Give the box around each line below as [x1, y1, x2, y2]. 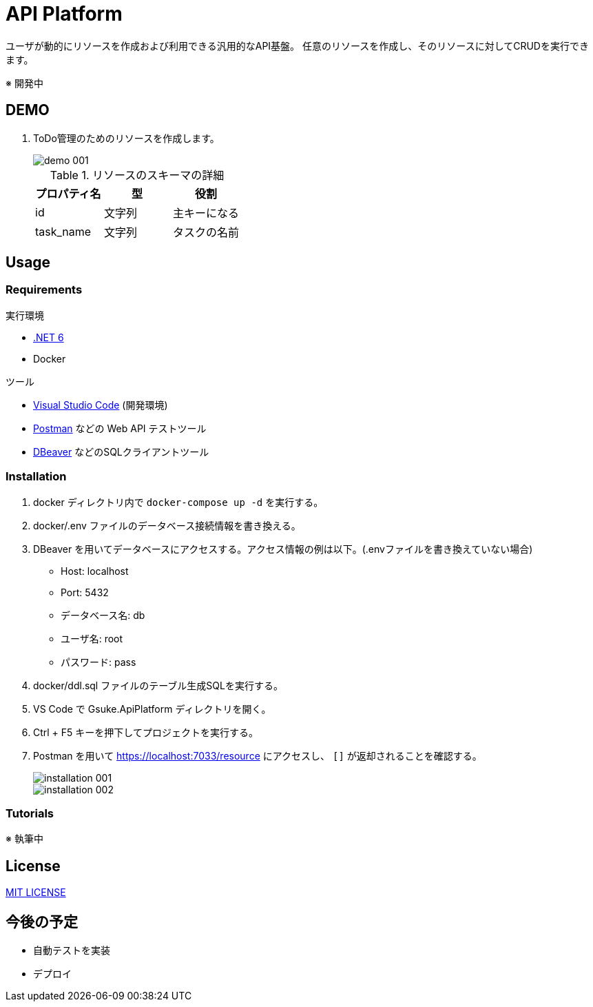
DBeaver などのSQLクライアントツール [33, 445, 209, 458]
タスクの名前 [173, 225, 240, 239]
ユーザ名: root [61, 632, 123, 644]
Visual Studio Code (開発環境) [33, 398, 168, 411]
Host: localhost [61, 564, 129, 577]
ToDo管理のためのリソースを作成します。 [33, 132, 220, 144]
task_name [35, 224, 92, 238]
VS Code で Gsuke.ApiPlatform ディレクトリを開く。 [33, 702, 271, 715]
